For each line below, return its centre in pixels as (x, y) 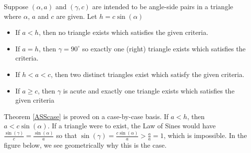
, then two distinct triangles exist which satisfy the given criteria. (148, 74)
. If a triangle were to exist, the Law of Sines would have (132, 126)
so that (67, 135)
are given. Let (77, 16)
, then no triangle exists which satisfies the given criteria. (123, 32)
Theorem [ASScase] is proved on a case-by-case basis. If (86, 116)
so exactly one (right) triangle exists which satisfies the (164, 48)
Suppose (16, 6)
